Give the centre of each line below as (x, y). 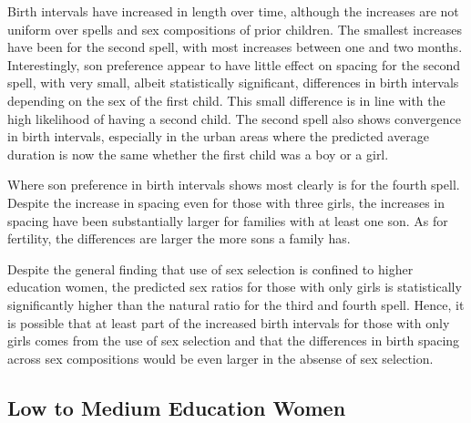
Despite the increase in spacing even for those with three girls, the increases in (226, 202)
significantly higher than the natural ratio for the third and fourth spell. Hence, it (236, 304)
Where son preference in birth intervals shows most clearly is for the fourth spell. (234, 185)
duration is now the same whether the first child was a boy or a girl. (198, 154)
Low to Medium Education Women (177, 407)
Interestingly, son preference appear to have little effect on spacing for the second (234, 64)
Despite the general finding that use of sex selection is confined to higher (210, 268)
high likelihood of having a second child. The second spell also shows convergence (234, 118)
